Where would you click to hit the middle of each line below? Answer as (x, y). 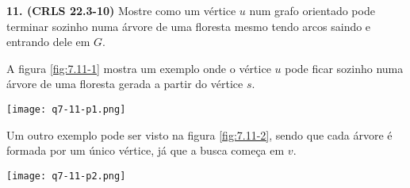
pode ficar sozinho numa (344, 68)
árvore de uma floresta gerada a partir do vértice (125, 84)
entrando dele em (48, 42)
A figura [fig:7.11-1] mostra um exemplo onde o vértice (139, 68)
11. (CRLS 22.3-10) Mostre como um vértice (121, 10)
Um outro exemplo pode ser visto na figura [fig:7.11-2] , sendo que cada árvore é (199, 134)
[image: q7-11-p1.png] (66, 109)
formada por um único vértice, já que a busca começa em (146, 150)
